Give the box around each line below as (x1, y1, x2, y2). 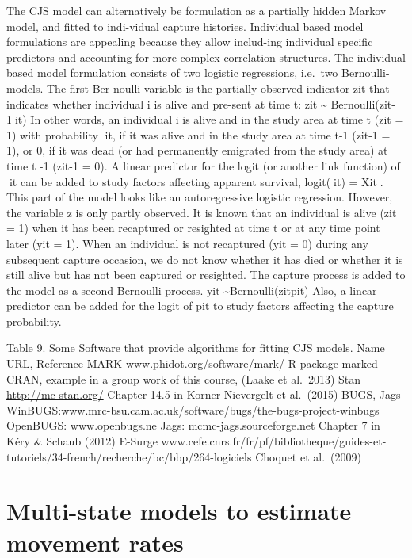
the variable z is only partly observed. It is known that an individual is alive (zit (6, 204, 397, 220)
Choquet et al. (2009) (255, 448, 361, 464)
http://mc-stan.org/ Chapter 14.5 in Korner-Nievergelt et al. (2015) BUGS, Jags (6, 386, 401, 403)
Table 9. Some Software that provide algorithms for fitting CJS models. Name (6, 339, 385, 356)
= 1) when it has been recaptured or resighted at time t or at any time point (6, 220, 380, 236)
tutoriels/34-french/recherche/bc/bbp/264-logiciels (6, 448, 252, 464)
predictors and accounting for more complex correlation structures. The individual (6, 48, 406, 65)
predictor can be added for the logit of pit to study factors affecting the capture (6, 297, 394, 314)
